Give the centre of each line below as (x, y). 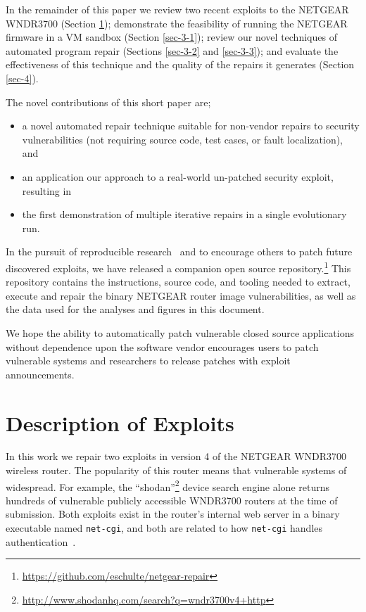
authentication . (41, 541)
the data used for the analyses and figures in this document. (135, 309)
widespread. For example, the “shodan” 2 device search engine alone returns (168, 485)
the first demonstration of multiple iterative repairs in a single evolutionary (184, 214)
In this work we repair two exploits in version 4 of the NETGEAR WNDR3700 (176, 456)
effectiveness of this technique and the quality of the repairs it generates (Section (180, 64)
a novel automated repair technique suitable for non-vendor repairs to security (191, 126)
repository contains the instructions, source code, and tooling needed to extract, (178, 282)
